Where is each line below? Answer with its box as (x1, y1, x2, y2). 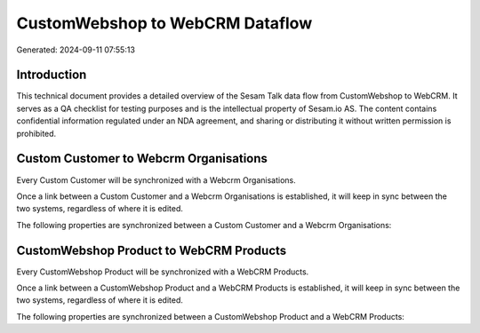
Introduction (16, 67, 87, 83)
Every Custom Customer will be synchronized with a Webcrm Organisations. (16, 174, 297, 186)
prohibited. (16, 128, 57, 139)
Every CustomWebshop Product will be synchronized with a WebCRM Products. (16, 266, 309, 277)
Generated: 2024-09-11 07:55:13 (16, 44, 135, 55)
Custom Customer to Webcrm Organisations (16, 151, 268, 166)
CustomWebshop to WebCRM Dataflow (16, 13, 313, 33)
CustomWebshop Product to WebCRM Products (16, 242, 287, 258)
